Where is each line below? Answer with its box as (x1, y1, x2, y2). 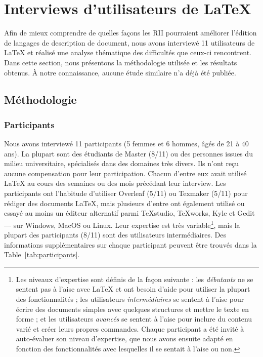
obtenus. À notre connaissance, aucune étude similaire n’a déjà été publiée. (4, 67, 236, 77)
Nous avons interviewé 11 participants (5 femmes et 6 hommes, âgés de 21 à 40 (4, 138, 249, 149)
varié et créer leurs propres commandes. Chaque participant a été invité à (16, 323, 244, 334)
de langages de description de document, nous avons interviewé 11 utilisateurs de (4, 37, 255, 48)
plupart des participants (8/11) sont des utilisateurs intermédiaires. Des (4, 229, 226, 240)
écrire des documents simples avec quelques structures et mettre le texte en (16, 303, 249, 314)
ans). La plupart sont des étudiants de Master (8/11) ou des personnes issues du (4, 148, 253, 158)
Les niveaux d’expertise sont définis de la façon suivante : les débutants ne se (16, 273, 253, 284)
